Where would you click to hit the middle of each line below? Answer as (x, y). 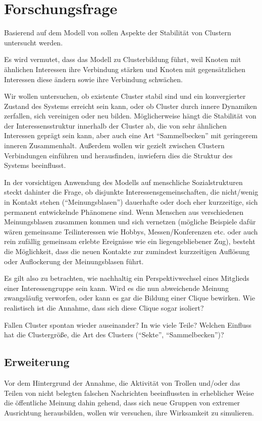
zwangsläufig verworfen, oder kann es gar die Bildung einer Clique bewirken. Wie (130, 298)
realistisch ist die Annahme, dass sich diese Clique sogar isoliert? (104, 307)
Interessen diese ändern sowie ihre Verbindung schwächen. (94, 79)
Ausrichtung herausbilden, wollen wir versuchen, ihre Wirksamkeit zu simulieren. (129, 412)
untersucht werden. (34, 42)
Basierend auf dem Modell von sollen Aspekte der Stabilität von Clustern (118, 33)
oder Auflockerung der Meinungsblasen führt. (74, 261)
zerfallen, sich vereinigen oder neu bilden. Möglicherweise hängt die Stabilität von (130, 116)
